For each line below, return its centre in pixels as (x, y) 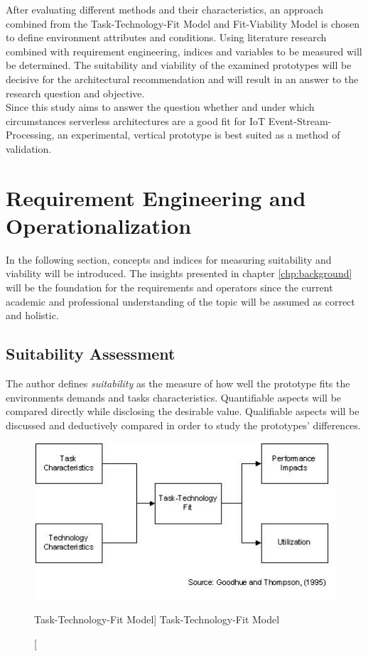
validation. (29, 148)
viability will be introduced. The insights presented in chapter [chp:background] (179, 273)
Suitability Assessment (91, 354)
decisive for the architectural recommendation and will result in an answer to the (182, 79)
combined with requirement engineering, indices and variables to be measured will (184, 51)
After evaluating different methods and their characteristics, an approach (164, 9)
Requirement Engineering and (156, 197)
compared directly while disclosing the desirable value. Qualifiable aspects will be (183, 411)
